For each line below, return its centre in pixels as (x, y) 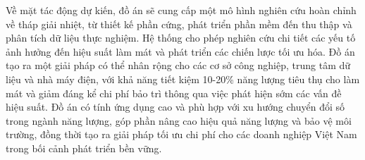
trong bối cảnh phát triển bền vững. (84, 148)
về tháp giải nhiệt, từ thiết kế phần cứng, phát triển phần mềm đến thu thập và (179, 24)
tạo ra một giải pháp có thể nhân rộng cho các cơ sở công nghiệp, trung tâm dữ (178, 65)
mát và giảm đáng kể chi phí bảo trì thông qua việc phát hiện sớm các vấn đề (174, 93)
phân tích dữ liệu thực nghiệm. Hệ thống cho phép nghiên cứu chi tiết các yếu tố (181, 38)
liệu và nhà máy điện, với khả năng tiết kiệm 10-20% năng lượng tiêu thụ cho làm (183, 79)
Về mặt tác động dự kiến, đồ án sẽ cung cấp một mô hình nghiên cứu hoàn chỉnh (181, 10)
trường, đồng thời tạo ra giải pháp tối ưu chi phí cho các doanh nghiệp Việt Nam (181, 134)
